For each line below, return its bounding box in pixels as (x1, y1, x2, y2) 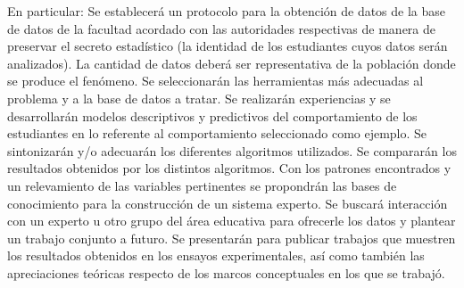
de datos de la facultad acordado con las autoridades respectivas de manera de (7, 19, 436, 37)
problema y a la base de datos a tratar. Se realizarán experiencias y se (7, 88, 391, 107)
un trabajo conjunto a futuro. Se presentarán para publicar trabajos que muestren (7, 228, 456, 247)
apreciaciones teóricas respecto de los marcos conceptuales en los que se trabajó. (7, 263, 445, 282)
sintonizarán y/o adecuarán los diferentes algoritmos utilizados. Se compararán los (7, 141, 457, 160)
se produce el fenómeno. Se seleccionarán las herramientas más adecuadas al (7, 71, 424, 90)
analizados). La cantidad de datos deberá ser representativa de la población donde (7, 53, 456, 72)
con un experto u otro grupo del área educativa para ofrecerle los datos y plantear (7, 211, 456, 230)
